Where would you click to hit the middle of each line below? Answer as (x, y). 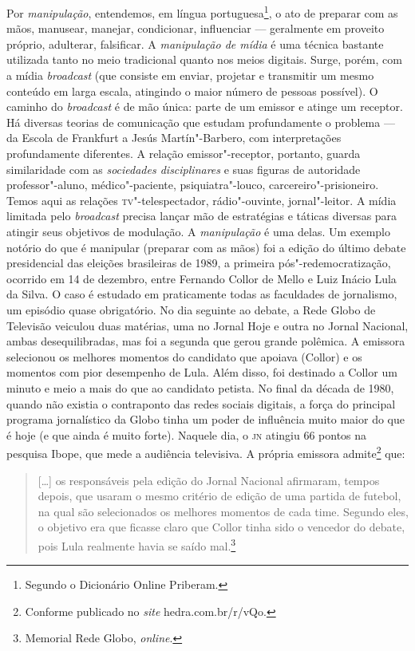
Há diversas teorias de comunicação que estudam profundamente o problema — (201, 122)
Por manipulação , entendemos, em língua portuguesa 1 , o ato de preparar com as (202, 12)
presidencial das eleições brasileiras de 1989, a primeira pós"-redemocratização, (199, 263)
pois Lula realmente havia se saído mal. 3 (137, 544)
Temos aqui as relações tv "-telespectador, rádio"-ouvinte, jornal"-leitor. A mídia (202, 200)
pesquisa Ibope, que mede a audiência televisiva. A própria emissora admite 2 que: (206, 452)
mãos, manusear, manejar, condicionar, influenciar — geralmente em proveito (196, 28)
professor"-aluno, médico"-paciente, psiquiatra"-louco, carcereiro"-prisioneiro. (193, 185)
